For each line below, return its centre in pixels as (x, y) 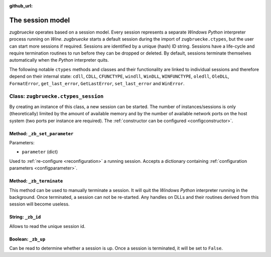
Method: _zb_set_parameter (41, 133)
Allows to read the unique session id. (47, 226)
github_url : (21, 6)
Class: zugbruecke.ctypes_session (56, 96)
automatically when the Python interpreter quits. (59, 60)
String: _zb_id (25, 217)
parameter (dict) (40, 152)
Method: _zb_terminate (36, 181)
